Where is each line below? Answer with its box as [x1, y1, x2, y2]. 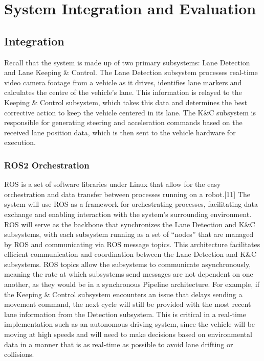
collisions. [4, 349, 34, 359]
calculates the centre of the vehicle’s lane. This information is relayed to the [4, 87, 242, 98]
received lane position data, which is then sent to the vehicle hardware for [4, 127, 236, 137]
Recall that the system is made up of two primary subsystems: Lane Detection [4, 57, 250, 67]
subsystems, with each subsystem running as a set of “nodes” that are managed [4, 229, 254, 239]
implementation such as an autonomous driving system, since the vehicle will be [4, 319, 255, 329]
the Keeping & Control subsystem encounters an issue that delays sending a [4, 288, 243, 299]
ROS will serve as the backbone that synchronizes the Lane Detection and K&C [4, 219, 255, 229]
